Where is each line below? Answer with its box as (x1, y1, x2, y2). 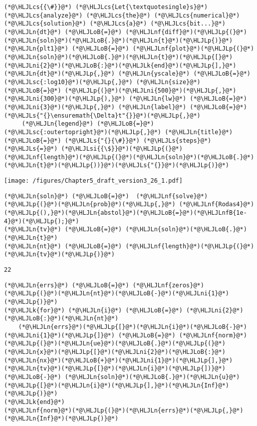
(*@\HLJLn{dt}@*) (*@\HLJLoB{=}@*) (4, 28, 122, 36)
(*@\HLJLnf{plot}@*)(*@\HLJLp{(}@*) (132, 45, 255, 53)
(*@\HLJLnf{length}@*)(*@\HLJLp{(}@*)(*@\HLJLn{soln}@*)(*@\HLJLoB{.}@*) (4, 153, 255, 161)
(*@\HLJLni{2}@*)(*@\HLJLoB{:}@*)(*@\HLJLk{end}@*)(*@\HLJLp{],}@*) (4, 62, 237, 69)
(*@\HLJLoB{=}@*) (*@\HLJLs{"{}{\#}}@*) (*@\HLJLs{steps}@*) (4, 137, 212, 144)
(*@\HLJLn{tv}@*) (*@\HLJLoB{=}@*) (4, 226, 122, 233)
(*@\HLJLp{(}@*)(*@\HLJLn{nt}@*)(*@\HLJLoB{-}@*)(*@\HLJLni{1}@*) (4, 290, 230, 297)
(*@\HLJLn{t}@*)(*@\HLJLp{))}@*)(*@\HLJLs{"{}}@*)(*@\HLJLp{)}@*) (4, 162, 230, 169)
